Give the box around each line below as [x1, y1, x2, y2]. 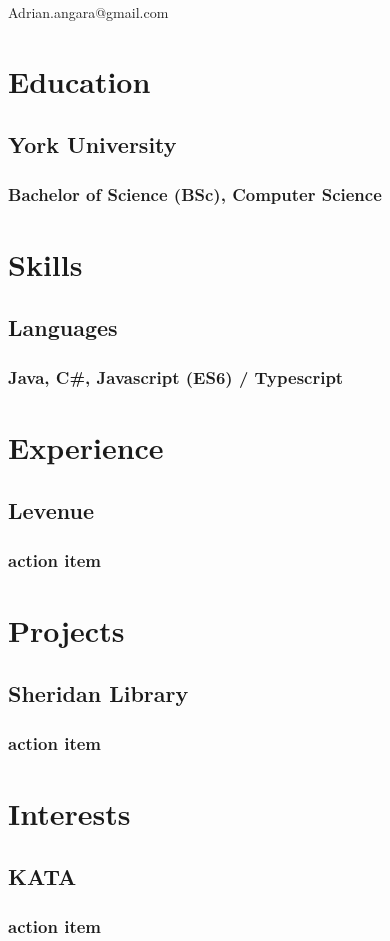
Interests [8, 792, 131, 833]
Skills [8, 243, 83, 284]
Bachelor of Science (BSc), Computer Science [8, 181, 382, 206]
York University [8, 129, 177, 160]
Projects [8, 609, 125, 650]
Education [8, 60, 151, 101]
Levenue [8, 495, 94, 526]
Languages [8, 312, 118, 343]
